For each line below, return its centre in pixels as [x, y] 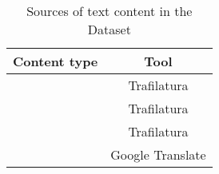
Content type [56, 61]
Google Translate [158, 154]
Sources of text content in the [109, 11]
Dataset [109, 29]
